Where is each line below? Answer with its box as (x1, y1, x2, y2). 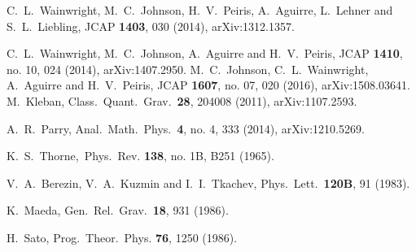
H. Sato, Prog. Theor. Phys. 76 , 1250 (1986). (7, 228, 238, 245)
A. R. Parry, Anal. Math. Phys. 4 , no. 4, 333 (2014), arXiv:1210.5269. (7, 119, 365, 137)
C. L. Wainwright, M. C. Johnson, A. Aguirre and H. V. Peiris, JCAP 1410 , (7, 45, 403, 62)
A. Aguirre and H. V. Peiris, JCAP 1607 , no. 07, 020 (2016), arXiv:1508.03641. (7, 76, 410, 93)
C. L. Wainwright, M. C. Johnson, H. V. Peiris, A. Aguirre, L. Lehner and (7, 2, 393, 18)
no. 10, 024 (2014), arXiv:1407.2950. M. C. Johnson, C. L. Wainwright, (7, 60, 369, 77)
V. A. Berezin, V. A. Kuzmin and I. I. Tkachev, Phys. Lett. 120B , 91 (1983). (7, 174, 410, 191)
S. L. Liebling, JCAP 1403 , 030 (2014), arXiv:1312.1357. (7, 17, 295, 34)
